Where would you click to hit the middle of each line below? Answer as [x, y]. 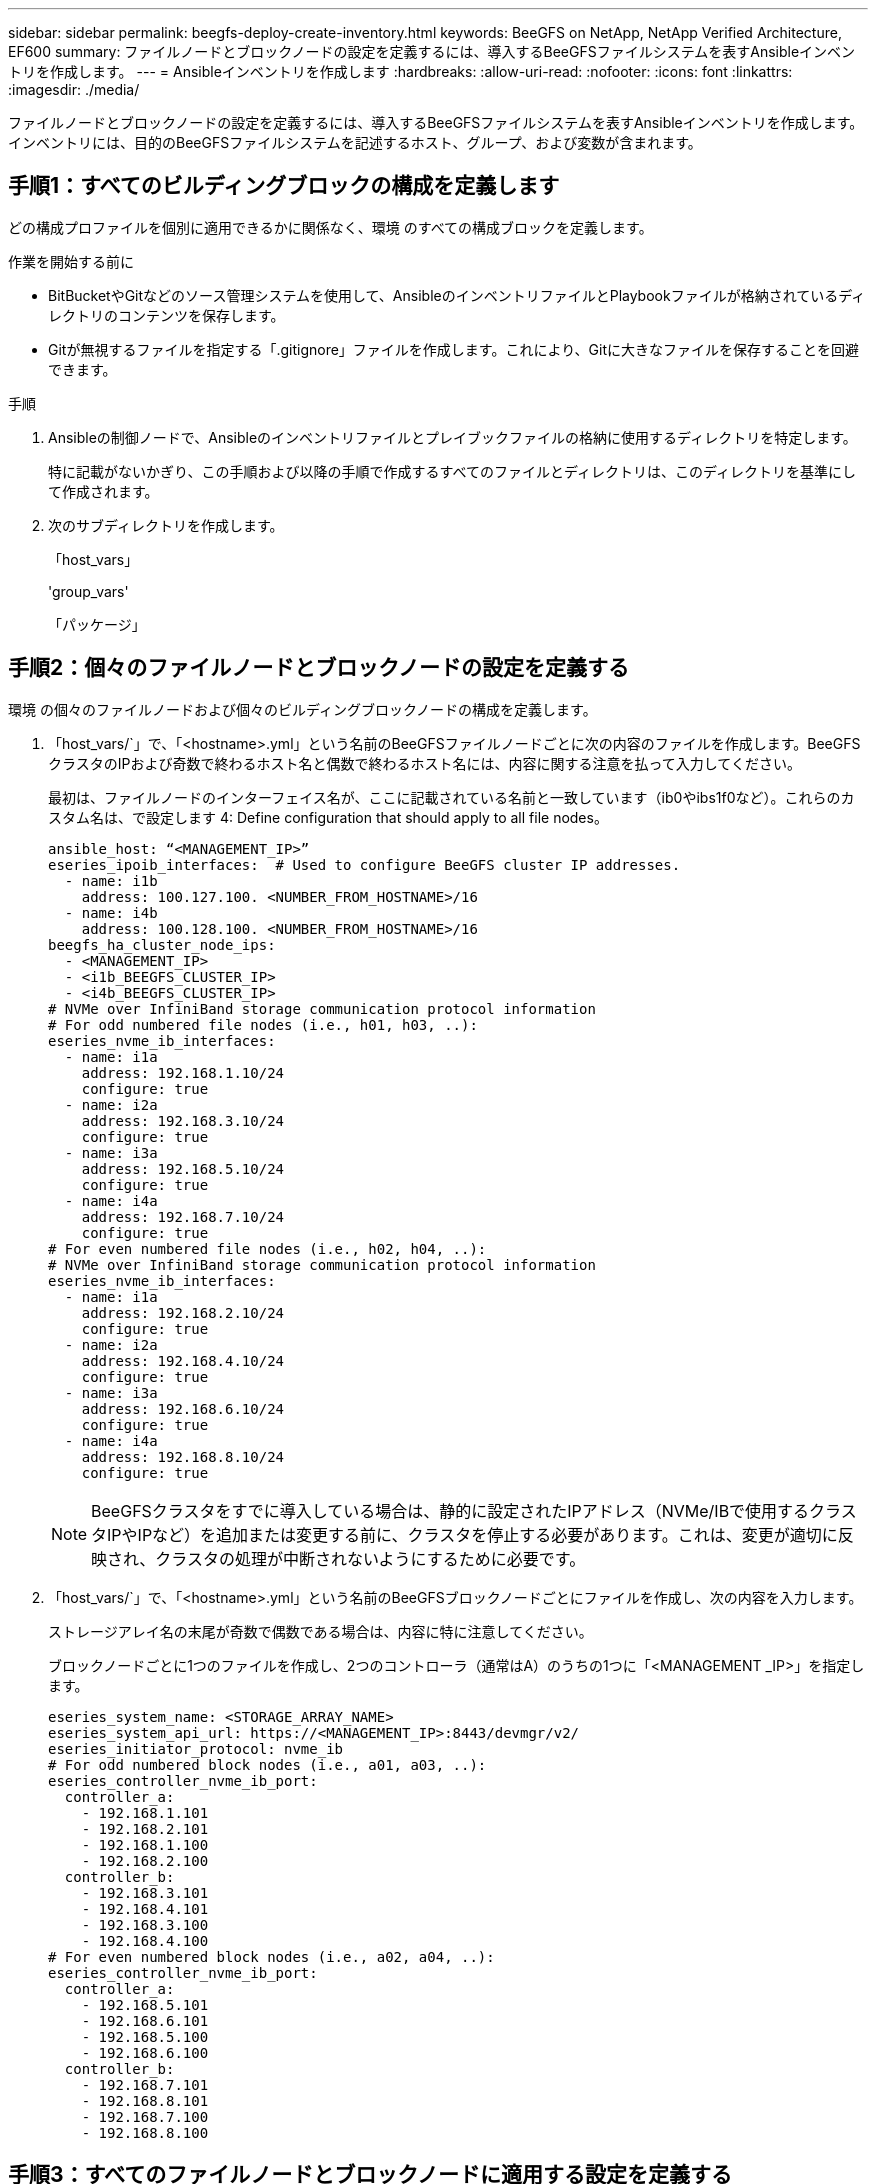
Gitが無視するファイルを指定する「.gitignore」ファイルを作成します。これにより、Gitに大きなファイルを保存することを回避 [454, 349]
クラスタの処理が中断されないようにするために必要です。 [370, 1558]
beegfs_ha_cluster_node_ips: [162, 944]
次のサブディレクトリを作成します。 [166, 525]
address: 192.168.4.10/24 [183, 1360]
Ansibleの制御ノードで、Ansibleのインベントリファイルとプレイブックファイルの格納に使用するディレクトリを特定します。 [452, 437]
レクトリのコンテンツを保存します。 [166, 315]
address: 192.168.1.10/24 [183, 1072]
